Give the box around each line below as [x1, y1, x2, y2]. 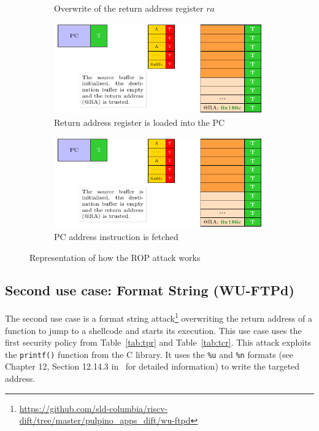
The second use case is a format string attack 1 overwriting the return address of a [5, 310, 312, 324]
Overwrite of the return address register [54, 2, 204, 14]
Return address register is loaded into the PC [54, 115, 225, 128]
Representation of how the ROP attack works [29, 250, 201, 263]
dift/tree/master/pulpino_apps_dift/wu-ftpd [19, 414, 191, 427]
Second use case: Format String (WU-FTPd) [5, 281, 294, 300]
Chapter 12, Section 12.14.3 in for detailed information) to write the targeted [5, 360, 300, 373]
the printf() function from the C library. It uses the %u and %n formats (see [5, 348, 293, 360]
